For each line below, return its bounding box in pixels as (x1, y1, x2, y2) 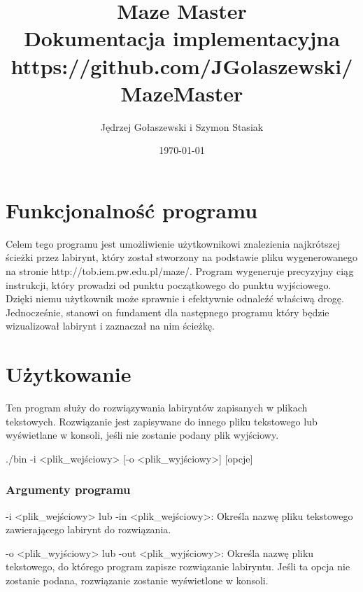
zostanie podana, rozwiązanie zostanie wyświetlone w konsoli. (6, 573, 269, 588)
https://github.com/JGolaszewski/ (10, 51, 353, 80)
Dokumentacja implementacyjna (24, 24, 340, 52)
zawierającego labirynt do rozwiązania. (6, 522, 171, 537)
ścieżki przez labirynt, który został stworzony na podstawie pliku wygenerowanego (6, 250, 357, 265)
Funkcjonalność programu (6, 195, 258, 224)
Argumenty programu (6, 481, 131, 498)
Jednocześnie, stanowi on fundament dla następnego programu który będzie (6, 304, 329, 319)
